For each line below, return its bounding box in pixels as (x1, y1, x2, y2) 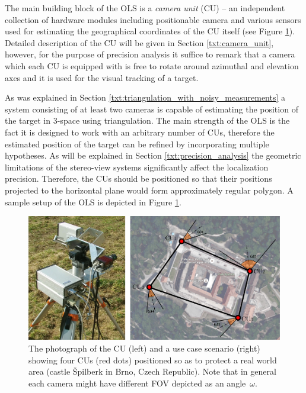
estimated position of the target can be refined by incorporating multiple (5, 137, 269, 150)
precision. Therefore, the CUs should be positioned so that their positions (5, 172, 272, 185)
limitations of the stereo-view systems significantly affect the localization (5, 160, 269, 173)
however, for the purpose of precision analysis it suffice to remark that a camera (5, 48, 295, 60)
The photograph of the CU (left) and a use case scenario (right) (28, 342, 260, 354)
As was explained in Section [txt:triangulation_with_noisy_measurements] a (5, 91, 286, 104)
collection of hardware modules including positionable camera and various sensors (5, 13, 301, 25)
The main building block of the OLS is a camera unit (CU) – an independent (5, 2, 285, 14)
